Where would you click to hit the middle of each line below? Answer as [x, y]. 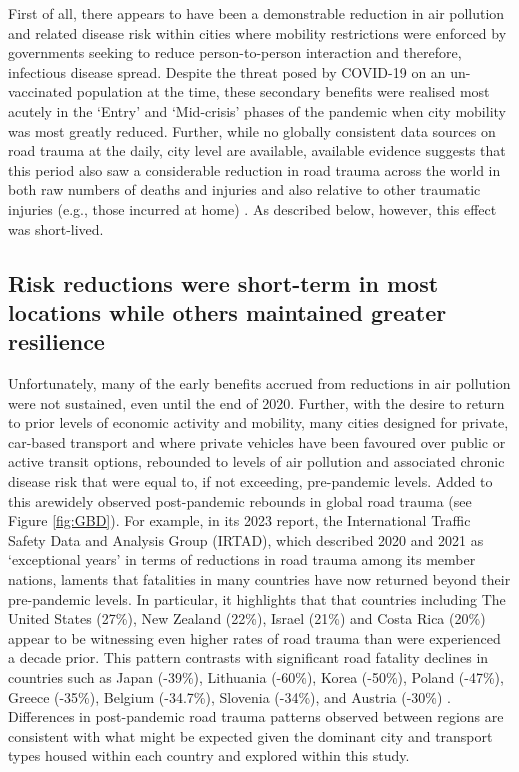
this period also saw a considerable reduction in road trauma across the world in [254, 169]
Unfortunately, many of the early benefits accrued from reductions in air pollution [259, 383]
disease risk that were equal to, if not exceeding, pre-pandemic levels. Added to [250, 481]
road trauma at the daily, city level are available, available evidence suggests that [257, 150]
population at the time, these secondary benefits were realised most [283, 91]
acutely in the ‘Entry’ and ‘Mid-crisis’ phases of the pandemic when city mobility [257, 110]
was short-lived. [56, 228]
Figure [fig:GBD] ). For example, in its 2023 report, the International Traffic [239, 520]
